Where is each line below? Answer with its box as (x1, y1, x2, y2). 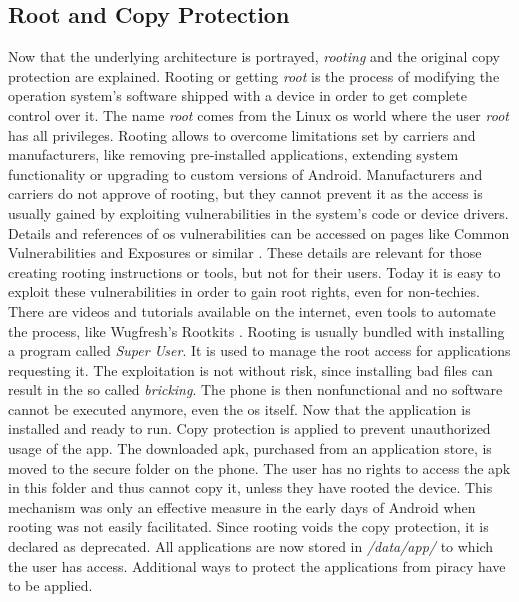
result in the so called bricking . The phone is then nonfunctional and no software (8, 379, 503, 400)
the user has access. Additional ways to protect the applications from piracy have (8, 555, 506, 576)
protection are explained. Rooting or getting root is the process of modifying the (8, 65, 500, 86)
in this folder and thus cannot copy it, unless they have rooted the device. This (8, 477, 493, 498)
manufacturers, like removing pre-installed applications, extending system (8, 144, 459, 165)
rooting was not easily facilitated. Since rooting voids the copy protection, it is (8, 516, 489, 537)
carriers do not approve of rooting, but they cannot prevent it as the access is (8, 183, 483, 204)
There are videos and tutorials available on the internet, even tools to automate (8, 300, 496, 321)
